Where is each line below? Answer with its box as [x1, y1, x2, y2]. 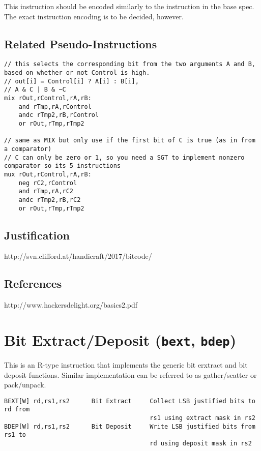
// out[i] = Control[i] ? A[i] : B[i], [4, 77, 139, 85]
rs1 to [4, 431, 26, 439]
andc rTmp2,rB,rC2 [18, 196, 81, 203]
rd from [4, 406, 30, 413]
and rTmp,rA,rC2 [18, 188, 74, 195]
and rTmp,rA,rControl [18, 103, 92, 110]
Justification [4, 227, 70, 243]
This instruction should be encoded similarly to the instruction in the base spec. [4, 1, 254, 11]
